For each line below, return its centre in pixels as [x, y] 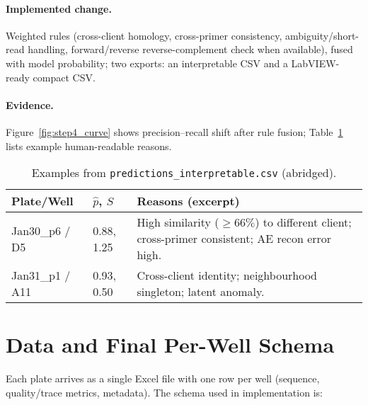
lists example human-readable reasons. [89, 146]
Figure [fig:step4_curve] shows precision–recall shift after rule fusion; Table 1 [174, 131]
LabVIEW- [315, 63]
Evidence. [30, 104]
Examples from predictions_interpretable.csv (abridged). [184, 173]
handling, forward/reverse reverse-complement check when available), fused [190, 49]
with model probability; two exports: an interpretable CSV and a [147, 63]
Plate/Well [42, 201]
